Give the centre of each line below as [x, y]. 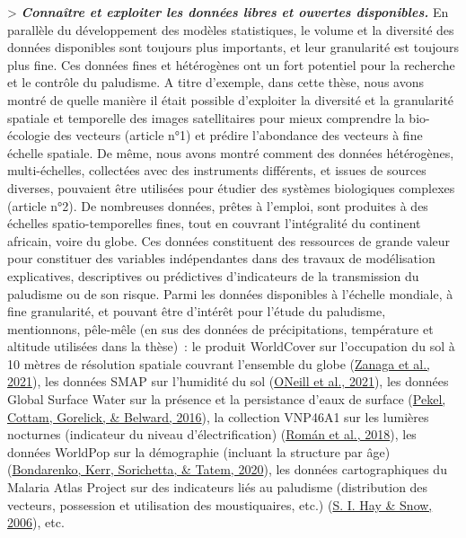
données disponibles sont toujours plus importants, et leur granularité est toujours [233, 47]
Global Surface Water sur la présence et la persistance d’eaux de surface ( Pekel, [227, 399]
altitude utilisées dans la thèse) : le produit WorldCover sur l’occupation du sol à [231, 346]
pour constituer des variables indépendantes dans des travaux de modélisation [221, 258]
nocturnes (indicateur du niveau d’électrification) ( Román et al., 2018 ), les [212, 434]
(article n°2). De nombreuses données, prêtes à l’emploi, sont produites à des [218, 205]
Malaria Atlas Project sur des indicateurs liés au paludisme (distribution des [218, 487]
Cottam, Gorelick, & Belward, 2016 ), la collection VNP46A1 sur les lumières [218, 416]
